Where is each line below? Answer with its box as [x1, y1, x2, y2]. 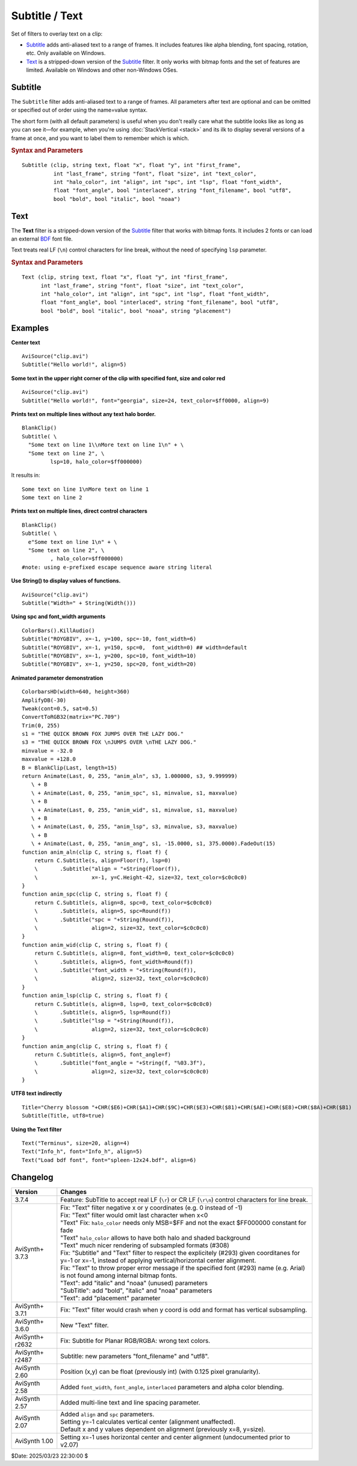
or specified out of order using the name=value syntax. [11, 106, 147, 114]
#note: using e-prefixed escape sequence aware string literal [22, 564, 213, 570]
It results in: [11, 472, 40, 479]
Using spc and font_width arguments [11, 613, 105, 621]
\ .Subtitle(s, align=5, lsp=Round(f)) [34, 1009, 172, 1016]
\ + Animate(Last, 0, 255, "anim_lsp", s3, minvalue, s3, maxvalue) [31, 823, 238, 830]
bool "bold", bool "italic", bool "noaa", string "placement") [40, 308, 232, 314]
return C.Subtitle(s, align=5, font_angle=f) [34, 1051, 172, 1058]
